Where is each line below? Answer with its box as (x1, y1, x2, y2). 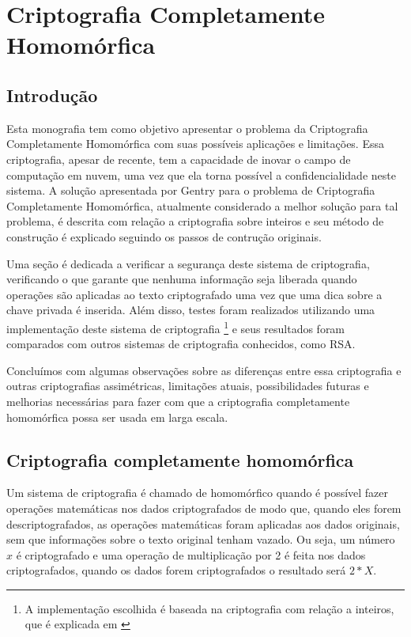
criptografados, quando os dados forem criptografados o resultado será (6, 562, 346, 578)
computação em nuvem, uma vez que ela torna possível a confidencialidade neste (6, 166, 396, 183)
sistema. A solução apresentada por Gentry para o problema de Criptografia (6, 182, 375, 199)
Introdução (6, 82, 98, 107)
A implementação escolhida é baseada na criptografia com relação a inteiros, (25, 600, 394, 616)
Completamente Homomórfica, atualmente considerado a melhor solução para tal (6, 197, 398, 214)
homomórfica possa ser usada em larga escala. (6, 408, 228, 425)
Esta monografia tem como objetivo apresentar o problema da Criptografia (6, 119, 368, 136)
